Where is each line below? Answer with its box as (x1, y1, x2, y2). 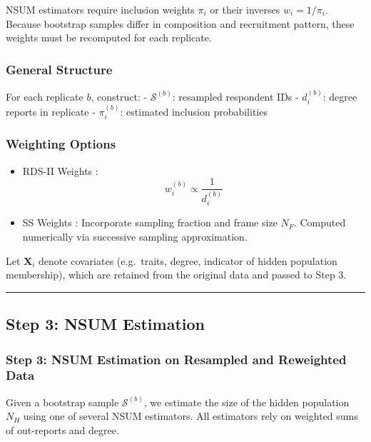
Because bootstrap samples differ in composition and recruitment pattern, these (6, 16, 355, 31)
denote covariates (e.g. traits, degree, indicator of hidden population (39, 253, 337, 268)
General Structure (6, 60, 113, 78)
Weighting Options (6, 135, 116, 153)
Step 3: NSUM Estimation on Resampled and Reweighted (6, 350, 347, 368)
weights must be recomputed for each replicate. (6, 30, 212, 45)
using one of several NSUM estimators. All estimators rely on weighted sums (23, 408, 358, 423)
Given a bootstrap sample (6, 394, 119, 409)
